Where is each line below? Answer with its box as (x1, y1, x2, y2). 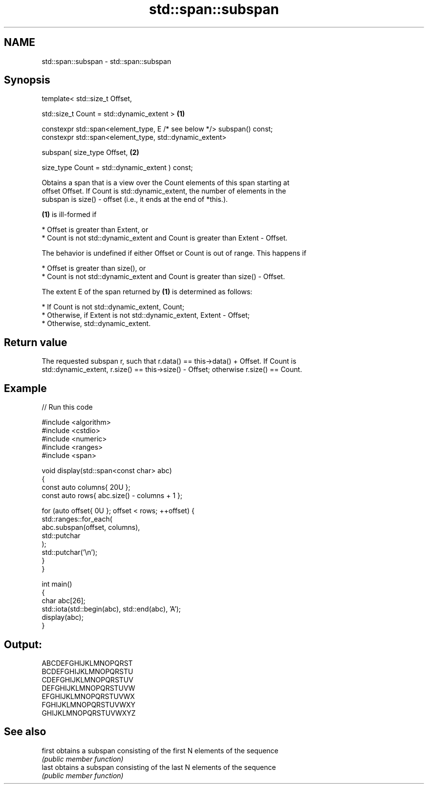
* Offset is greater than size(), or (42, 264, 146, 273)
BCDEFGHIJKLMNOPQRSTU (42, 667, 133, 676)
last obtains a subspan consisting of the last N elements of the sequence (42, 763, 276, 771)
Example (4, 382, 47, 394)
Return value (4, 336, 67, 349)
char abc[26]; (42, 596, 86, 605)
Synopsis (4, 74, 50, 87)
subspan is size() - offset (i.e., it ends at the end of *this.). (42, 195, 228, 204)
